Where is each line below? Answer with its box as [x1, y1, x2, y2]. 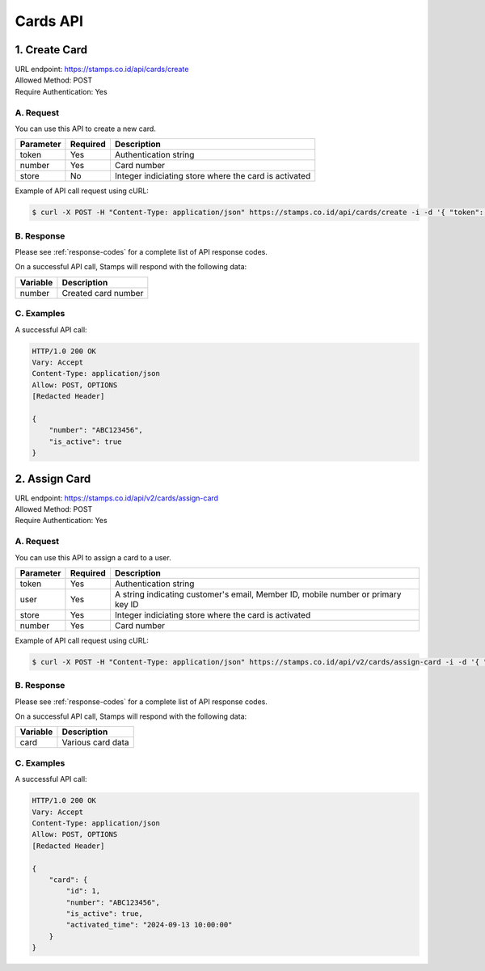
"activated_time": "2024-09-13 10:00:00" [65, 920, 233, 930]
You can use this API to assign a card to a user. [15, 552, 171, 562]
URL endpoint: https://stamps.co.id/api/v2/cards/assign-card [15, 493, 218, 503]
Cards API [15, 12, 84, 30]
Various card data [61, 737, 129, 748]
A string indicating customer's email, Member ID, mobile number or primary [114, 589, 402, 600]
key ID [114, 598, 139, 610]
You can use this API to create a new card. [15, 124, 157, 133]
